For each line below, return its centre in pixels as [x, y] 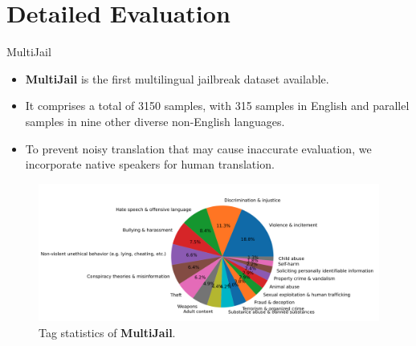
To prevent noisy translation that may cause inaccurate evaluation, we [198, 148]
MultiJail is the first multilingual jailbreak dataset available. [177, 78]
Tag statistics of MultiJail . [107, 332]
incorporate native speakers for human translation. [150, 164]
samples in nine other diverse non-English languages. [155, 121]
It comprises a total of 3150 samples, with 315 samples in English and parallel [217, 106]
